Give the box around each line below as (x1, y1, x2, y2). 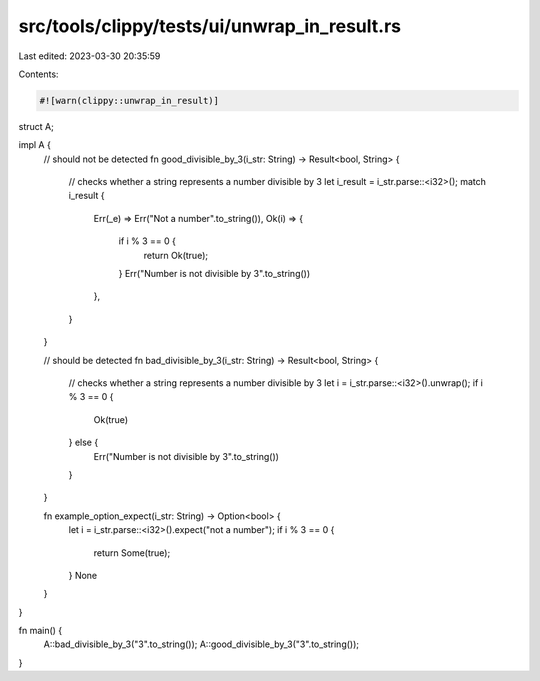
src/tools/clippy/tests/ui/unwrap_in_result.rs (18, 15, 402, 37)
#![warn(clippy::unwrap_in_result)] (39, 95, 220, 106)
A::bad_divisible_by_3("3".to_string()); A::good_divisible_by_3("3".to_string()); (43, 638, 360, 650)
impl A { (18, 139, 52, 151)
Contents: (18, 68, 59, 80)
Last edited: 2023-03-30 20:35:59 (18, 50, 161, 62)
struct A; (18, 120, 54, 132)
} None (68, 569, 98, 581)
